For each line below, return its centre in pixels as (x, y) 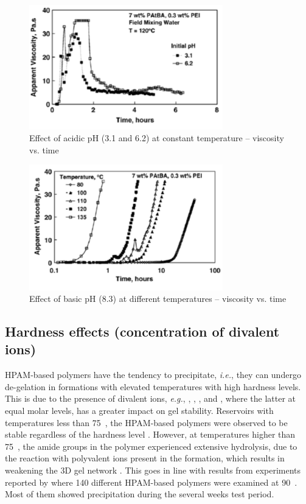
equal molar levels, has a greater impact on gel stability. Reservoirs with (139, 411)
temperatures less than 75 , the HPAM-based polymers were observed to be (146, 422)
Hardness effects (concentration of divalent (142, 331)
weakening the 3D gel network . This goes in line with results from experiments (153, 470)
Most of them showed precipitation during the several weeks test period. (140, 494)
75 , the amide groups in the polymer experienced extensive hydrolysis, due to (151, 446)
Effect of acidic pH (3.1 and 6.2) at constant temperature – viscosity (157, 138)
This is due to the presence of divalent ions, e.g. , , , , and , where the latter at (151, 398)
